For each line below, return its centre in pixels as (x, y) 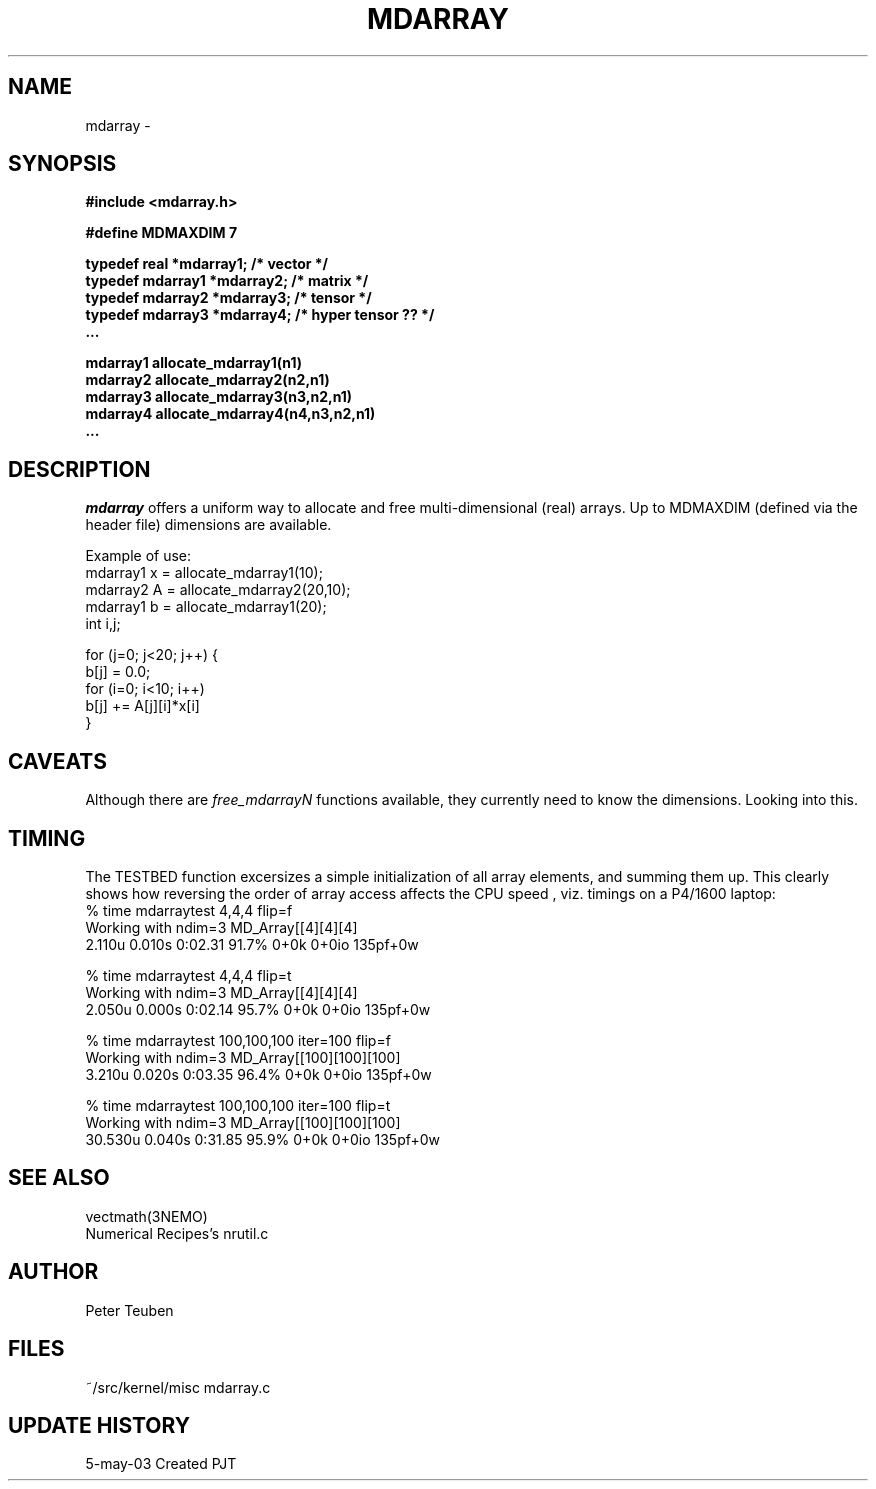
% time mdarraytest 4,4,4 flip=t (188, 975)
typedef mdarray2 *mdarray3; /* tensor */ (228, 298)
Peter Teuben (129, 1310)
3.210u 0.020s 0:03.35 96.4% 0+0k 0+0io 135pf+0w (258, 1074)
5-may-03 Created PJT (161, 1464)
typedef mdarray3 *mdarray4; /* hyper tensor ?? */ (260, 315)
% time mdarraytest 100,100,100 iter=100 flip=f (238, 1040)
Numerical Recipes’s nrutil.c (177, 1233)
